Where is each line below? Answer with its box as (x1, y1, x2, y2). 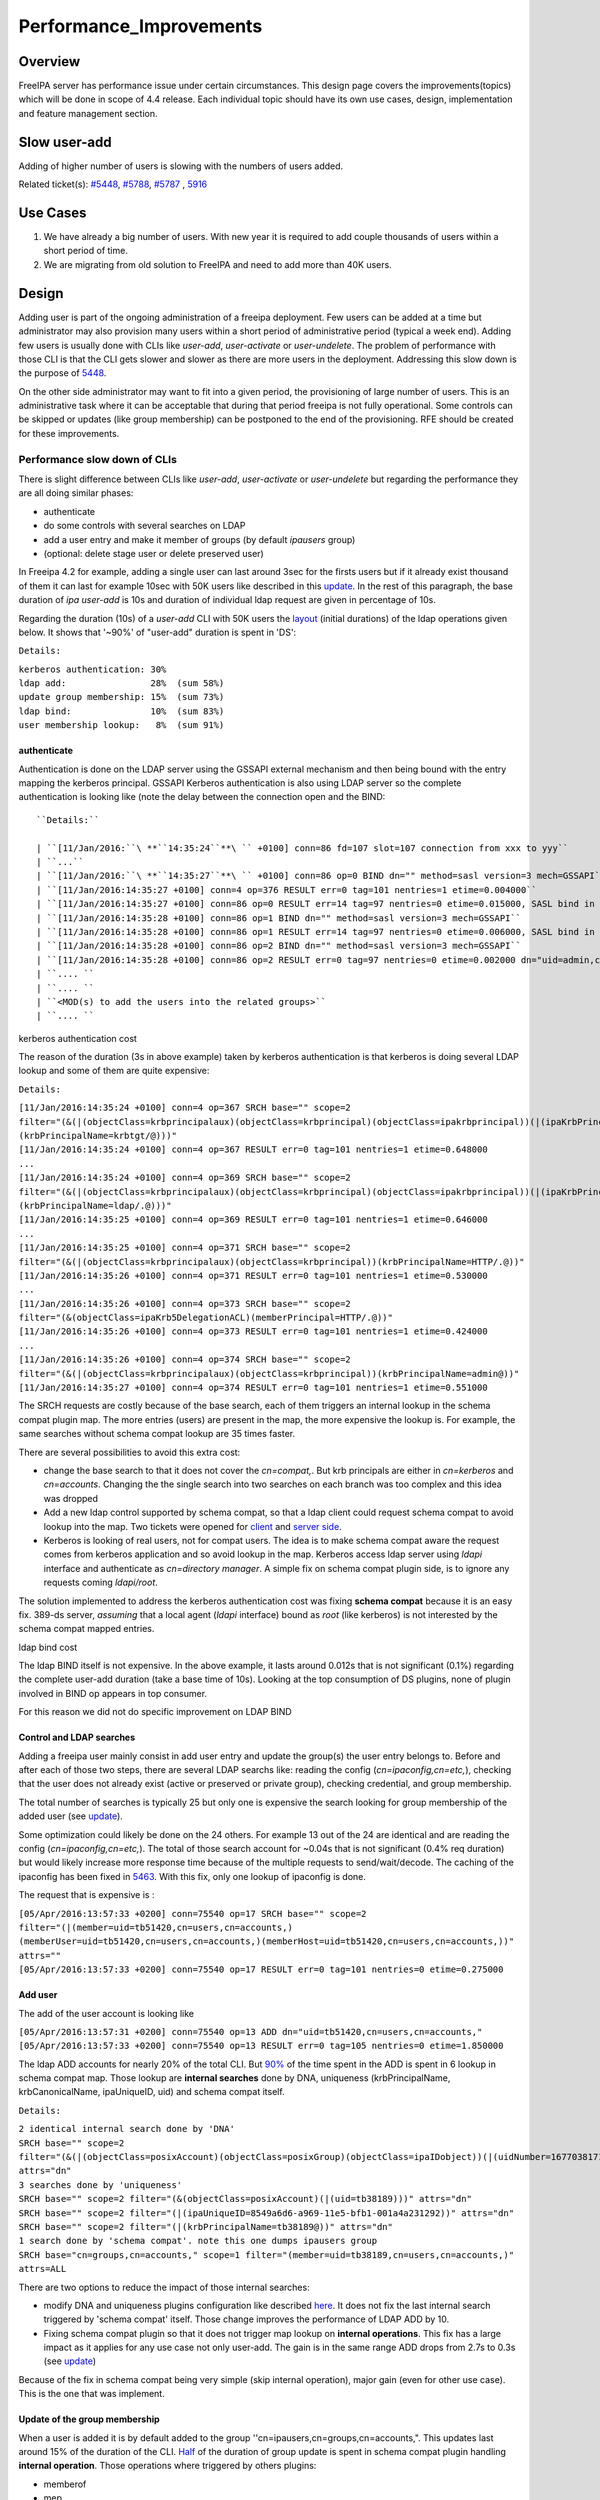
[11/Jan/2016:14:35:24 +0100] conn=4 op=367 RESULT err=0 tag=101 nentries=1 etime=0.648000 (18, 1144, 489, 1155)
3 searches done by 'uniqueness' (18, 2179, 183, 2190)
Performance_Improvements (18, 15, 263, 37)
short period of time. (43, 245, 129, 257)
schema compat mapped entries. (18, 1623, 155, 1635)
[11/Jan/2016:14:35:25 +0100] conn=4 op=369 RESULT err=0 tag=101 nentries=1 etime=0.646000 (18, 1214, 489, 1225)
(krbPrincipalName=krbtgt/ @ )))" (18, 1130, 177, 1142)
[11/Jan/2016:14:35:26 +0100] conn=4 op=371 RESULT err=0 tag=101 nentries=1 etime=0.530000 (18, 1270, 489, 1281)
